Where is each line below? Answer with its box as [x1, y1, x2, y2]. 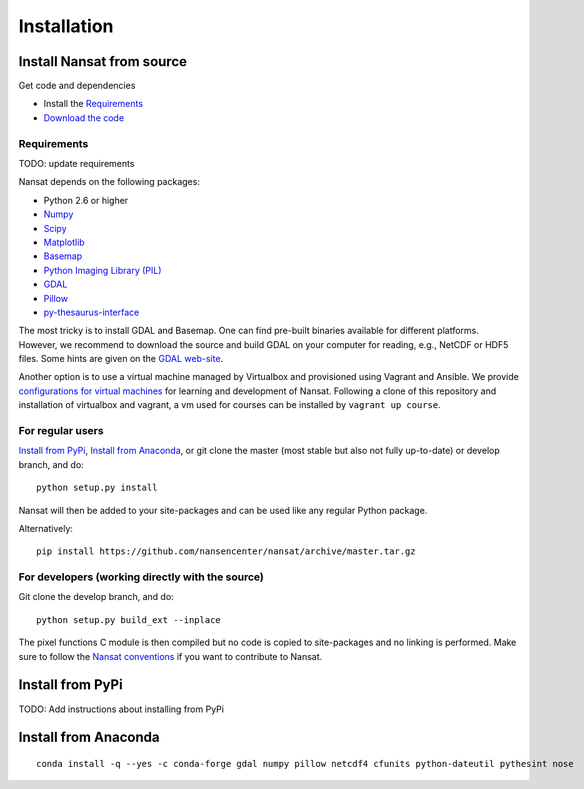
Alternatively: [18, 522, 74, 534]
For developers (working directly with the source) [18, 570, 265, 584]
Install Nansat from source [18, 53, 187, 70]
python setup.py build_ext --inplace [36, 614, 222, 625]
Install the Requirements [43, 98, 144, 110]
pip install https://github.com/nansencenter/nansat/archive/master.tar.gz [36, 546, 416, 557]
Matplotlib [43, 236, 85, 248]
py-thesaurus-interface [43, 306, 140, 318]
